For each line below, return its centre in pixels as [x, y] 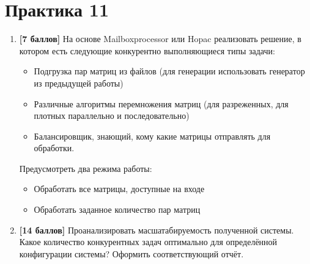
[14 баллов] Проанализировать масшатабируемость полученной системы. [157, 230]
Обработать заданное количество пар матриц [117, 209]
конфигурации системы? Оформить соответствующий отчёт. [131, 253]
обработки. [54, 148]
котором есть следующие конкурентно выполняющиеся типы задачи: [147, 50]
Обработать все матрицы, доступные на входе [119, 189]
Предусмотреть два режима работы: [86, 168]
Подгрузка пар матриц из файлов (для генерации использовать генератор [169, 71]
